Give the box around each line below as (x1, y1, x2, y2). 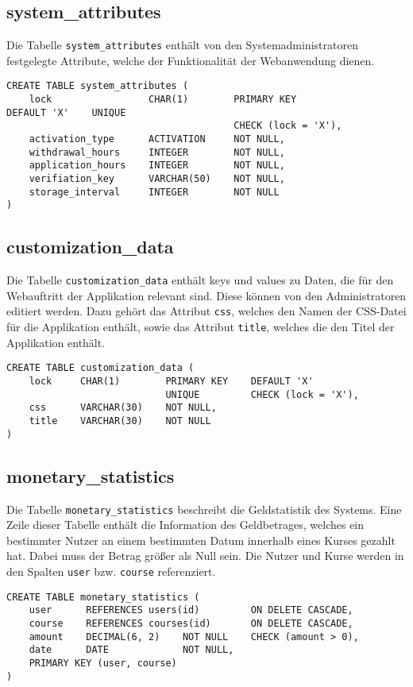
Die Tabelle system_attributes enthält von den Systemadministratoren (6, 37, 358, 53)
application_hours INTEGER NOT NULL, (29, 160, 285, 172)
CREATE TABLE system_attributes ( (6, 80, 189, 92)
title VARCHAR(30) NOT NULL (29, 415, 211, 426)
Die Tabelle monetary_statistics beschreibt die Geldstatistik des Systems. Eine (6, 500, 402, 517)
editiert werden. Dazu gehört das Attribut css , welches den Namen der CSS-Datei (6, 303, 407, 319)
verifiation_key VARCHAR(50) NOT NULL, (29, 173, 285, 185)
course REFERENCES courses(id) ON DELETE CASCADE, (29, 617, 353, 629)
